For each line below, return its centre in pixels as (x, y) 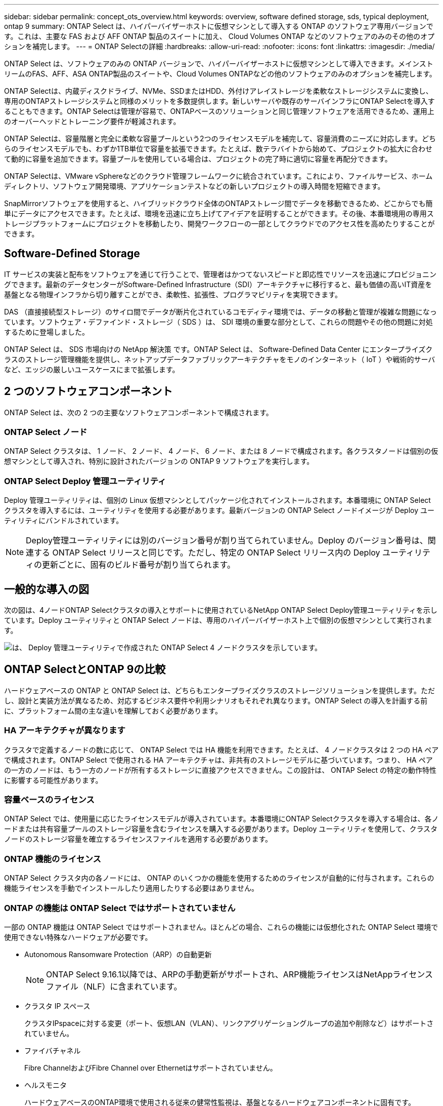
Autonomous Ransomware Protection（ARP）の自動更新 (118, 954)
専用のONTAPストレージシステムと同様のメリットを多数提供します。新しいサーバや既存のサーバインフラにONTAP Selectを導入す (219, 101)
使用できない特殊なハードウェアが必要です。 (78, 937)
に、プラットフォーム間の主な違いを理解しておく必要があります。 (113, 710)
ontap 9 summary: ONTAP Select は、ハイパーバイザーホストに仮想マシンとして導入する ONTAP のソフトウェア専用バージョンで (219, 26)
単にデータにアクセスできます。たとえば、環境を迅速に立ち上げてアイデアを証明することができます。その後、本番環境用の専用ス (219, 213)
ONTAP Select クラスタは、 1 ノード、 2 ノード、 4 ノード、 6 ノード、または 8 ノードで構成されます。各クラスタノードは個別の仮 (221, 451)
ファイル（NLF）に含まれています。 (114, 986)
